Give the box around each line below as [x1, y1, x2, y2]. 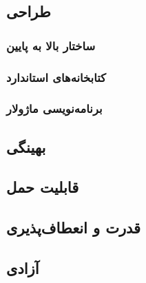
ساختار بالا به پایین [6, 36, 96, 54]
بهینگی [6, 136, 46, 157]
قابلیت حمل [6, 176, 79, 198]
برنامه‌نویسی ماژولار [6, 100, 103, 117]
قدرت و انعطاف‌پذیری [6, 217, 141, 238]
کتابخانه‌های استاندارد [6, 68, 106, 85]
